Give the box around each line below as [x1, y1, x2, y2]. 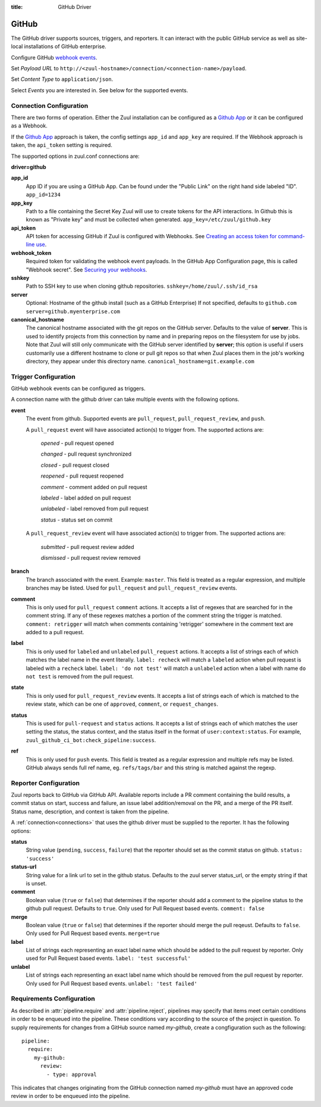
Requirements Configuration [11, 994, 95, 1003]
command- [278, 233, 306, 240]
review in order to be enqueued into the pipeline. [11, 1093, 130, 1100]
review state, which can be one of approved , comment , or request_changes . [26, 700, 218, 708]
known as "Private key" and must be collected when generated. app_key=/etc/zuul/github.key [26, 216, 271, 223]
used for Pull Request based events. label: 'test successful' [26, 955, 191, 962]
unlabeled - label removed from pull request [40, 505, 149, 512]
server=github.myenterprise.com [26, 308, 120, 315]
